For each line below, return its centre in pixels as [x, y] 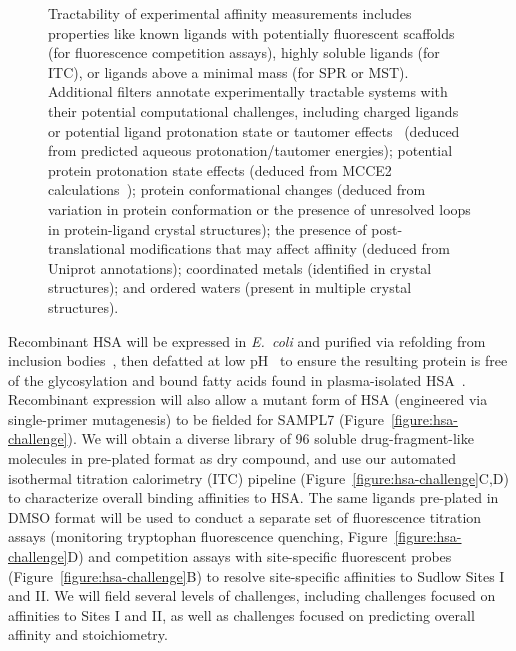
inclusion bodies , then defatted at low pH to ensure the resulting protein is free [258, 360]
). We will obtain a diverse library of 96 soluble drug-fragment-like [270, 438]
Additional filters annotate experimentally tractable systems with [248, 91]
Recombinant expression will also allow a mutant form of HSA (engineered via [248, 399]
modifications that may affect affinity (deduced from [289, 248]
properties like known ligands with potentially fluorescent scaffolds [251, 32]
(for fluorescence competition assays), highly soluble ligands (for [244, 52]
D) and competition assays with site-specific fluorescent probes [259, 556]
